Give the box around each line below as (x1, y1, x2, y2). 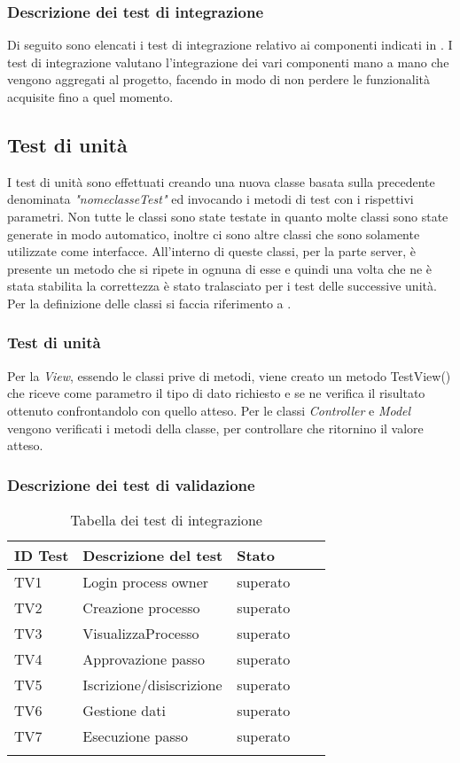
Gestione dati (82, 699, 166, 720)
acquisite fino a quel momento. (7, 88, 174, 105)
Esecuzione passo (82, 725, 189, 746)
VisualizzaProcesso (82, 622, 199, 643)
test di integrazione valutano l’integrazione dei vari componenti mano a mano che (7, 52, 449, 71)
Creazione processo (82, 596, 200, 618)
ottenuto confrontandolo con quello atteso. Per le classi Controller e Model (7, 401, 411, 419)
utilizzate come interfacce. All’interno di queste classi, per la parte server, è (7, 242, 416, 261)
